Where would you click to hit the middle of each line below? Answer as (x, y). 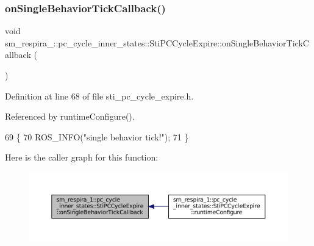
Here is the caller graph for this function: (82, 157)
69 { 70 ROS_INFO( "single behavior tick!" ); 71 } (97, 136)
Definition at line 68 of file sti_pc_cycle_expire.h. (99, 96)
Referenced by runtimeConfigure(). (70, 116)
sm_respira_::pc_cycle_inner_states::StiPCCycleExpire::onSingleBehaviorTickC (157, 42)
